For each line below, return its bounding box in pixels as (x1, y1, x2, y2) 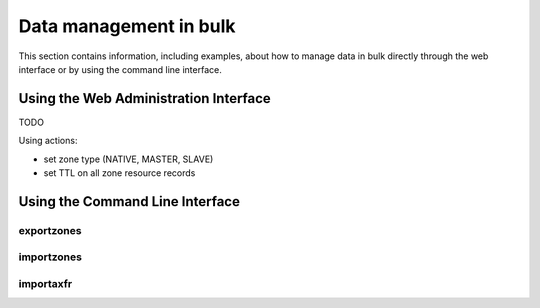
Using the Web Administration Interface (18, 90, 272, 107)
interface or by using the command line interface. (18, 63, 222, 75)
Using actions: (18, 135, 78, 147)
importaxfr (18, 276, 73, 290)
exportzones (18, 223, 82, 237)
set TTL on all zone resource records (43, 167, 196, 179)
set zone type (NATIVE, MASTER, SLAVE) (43, 153, 214, 165)
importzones (18, 250, 82, 264)
